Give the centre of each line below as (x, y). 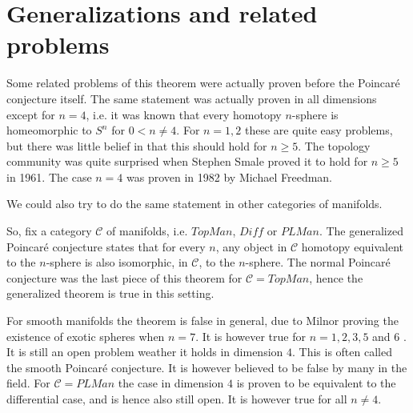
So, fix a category (49, 231)
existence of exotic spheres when (86, 336)
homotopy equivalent (353, 246)
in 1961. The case (49, 176)
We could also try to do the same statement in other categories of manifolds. (194, 204)
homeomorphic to (49, 130)
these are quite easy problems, (319, 130)
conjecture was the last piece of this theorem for (124, 277)
